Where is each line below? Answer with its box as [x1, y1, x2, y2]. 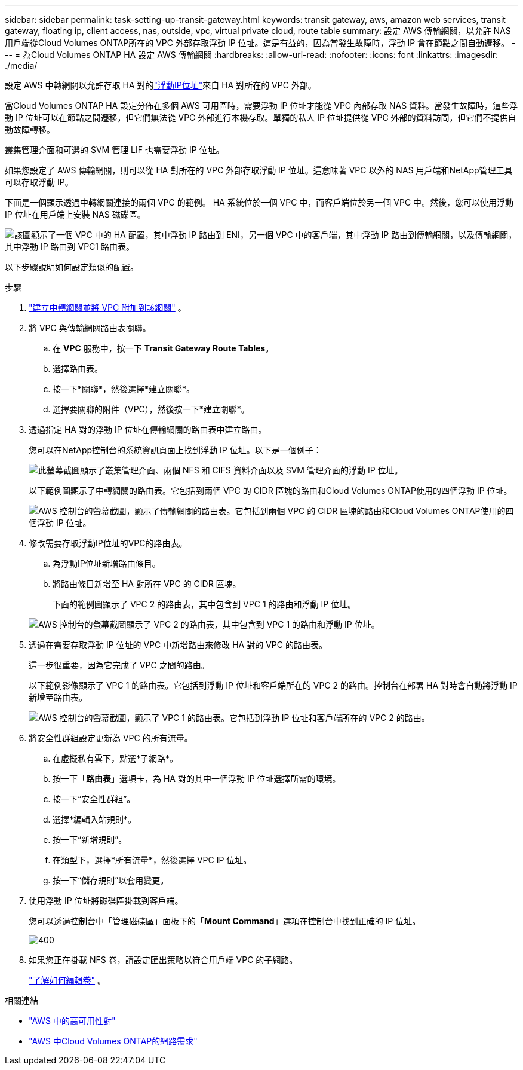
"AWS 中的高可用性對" [29, 1016, 116, 1026]
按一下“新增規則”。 [53, 834, 127, 845]
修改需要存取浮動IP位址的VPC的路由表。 [29, 538, 187, 548]
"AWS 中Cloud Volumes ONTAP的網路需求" [29, 1036, 198, 1046]
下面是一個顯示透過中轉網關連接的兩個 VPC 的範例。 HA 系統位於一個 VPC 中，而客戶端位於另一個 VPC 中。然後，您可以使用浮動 [5, 197, 514, 207]
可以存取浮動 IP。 [5, 177, 73, 187]
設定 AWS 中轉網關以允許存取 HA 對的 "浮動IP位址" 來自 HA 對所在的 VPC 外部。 [5, 80, 316, 90]
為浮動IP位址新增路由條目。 [53, 558, 161, 568]
